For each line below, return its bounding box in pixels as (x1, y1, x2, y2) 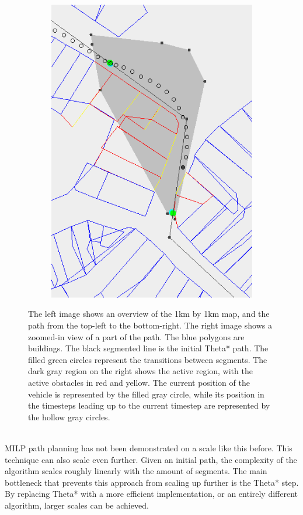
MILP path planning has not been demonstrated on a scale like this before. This (5, 441, 292, 454)
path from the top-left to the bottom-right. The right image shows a (28, 319, 272, 331)
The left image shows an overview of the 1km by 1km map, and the (28, 307, 270, 320)
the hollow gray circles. (28, 410, 110, 423)
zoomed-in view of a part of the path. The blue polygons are (28, 330, 245, 343)
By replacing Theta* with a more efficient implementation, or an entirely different (5, 488, 298, 500)
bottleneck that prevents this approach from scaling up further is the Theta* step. (5, 476, 299, 488)
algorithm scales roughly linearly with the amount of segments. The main (5, 465, 267, 477)
